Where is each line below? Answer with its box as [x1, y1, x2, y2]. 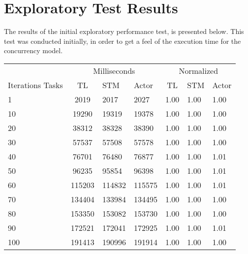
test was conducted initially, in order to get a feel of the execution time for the [4, 35, 241, 46]
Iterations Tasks [8, 79, 63, 91]
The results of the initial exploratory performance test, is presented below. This [4, 26, 244, 36]
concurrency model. [4, 45, 63, 56]
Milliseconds [93, 64, 135, 76]
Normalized [179, 64, 218, 76]
